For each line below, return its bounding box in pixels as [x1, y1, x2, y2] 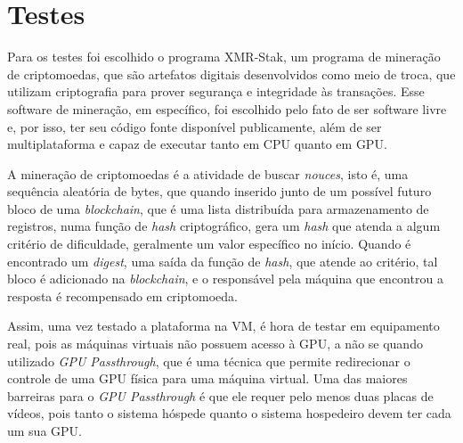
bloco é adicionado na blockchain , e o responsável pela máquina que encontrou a [7, 269, 443, 288]
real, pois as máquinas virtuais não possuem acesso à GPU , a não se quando [7, 334, 423, 353]
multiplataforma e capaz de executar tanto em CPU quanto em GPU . [7, 135, 387, 153]
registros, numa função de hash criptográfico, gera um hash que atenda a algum [7, 217, 441, 235]
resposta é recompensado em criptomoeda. [7, 286, 238, 305]
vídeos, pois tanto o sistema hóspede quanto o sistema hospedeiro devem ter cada [7, 404, 451, 422]
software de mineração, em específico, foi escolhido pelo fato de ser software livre [7, 99, 447, 118]
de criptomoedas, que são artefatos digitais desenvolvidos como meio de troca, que [7, 64, 456, 83]
